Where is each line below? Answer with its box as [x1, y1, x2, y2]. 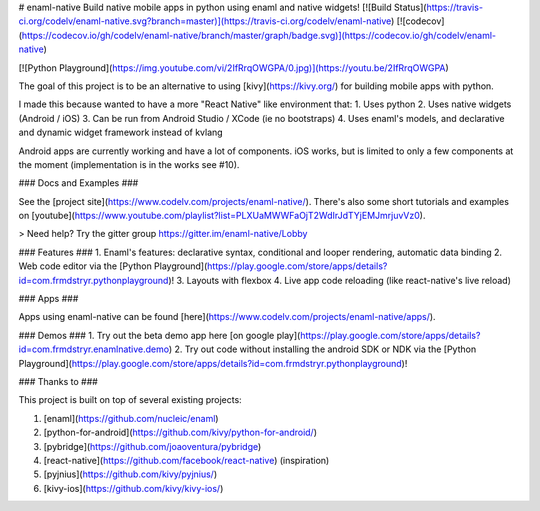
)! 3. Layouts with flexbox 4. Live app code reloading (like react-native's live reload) [168, 274, 512, 286]
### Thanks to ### [18, 375, 99, 387]
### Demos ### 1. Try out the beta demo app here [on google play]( [18, 329, 301, 341]
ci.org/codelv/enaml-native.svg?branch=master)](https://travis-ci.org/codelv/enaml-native [18, 15, 392, 27]
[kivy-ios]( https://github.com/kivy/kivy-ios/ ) [43, 482, 224, 494]
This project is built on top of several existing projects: [18, 394, 242, 406]
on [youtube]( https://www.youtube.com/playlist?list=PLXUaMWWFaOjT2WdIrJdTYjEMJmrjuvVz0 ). [18, 210, 426, 222]
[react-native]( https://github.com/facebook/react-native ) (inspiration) [43, 454, 330, 466]
